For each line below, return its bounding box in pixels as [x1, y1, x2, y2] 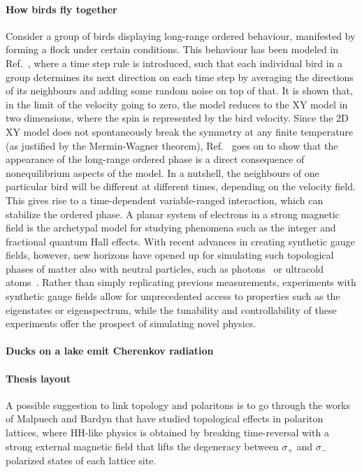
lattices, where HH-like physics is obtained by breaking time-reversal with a [6, 425, 329, 440]
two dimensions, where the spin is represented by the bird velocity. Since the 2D [6, 110, 349, 125]
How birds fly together [6, 1, 117, 16]
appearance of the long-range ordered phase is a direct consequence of [6, 152, 305, 166]
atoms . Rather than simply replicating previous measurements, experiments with [6, 275, 356, 289]
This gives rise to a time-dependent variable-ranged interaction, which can [6, 192, 324, 207]
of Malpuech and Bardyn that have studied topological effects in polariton [6, 411, 324, 426]
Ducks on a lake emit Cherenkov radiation [6, 343, 214, 358]
